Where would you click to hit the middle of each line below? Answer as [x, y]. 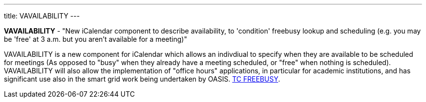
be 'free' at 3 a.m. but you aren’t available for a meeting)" [96, 39]
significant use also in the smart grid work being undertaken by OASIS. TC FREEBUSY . [142, 79]
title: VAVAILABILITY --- [42, 16]
